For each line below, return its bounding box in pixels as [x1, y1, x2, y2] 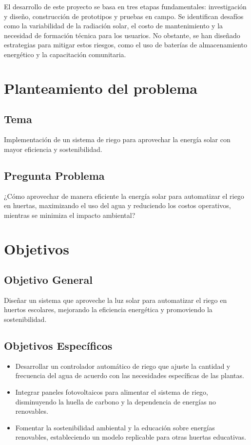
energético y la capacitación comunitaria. [4, 49, 126, 59]
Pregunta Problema [4, 168, 105, 183]
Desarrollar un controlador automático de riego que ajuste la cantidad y [15, 360, 231, 371]
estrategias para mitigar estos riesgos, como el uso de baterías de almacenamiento [4, 40, 247, 50]
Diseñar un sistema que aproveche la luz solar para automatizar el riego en [4, 295, 227, 305]
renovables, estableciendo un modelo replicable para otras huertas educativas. [15, 432, 246, 442]
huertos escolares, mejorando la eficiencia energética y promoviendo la [4, 304, 212, 315]
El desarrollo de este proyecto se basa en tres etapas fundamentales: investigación [4, 1, 247, 11]
